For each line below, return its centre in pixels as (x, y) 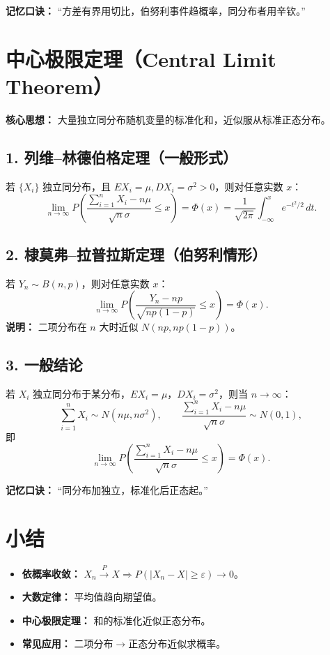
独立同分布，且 (77, 186)
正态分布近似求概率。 (177, 643)
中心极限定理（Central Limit (141, 58)
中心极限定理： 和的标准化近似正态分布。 (116, 620)
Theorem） (60, 85)
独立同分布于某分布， (82, 393)
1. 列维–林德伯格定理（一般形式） (121, 157)
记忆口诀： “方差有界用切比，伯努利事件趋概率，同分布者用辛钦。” (156, 10)
